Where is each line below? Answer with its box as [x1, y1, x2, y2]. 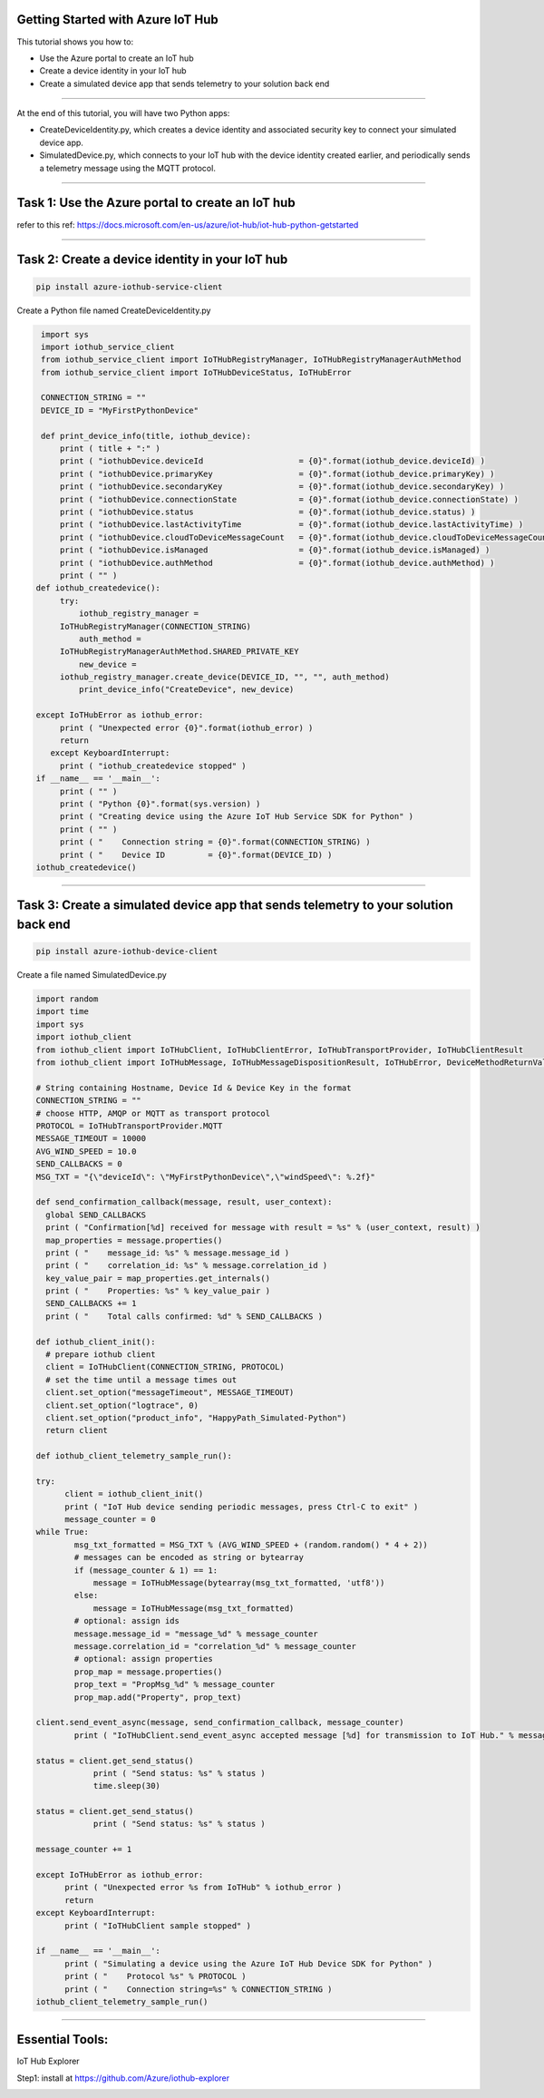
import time [35, 1007, 90, 1017]
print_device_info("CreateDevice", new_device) [78, 685, 295, 695]
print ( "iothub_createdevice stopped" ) [59, 760, 247, 771]
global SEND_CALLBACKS [45, 1209, 147, 1220]
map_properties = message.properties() [45, 1234, 223, 1245]
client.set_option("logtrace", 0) [45, 1400, 199, 1410]
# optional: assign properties [73, 1654, 213, 1664]
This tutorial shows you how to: [16, 36, 134, 47]
